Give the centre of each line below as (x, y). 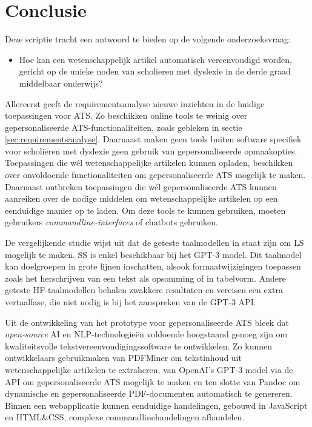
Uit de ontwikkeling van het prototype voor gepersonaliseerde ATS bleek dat (147, 322)
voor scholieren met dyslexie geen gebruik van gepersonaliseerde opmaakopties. (151, 151)
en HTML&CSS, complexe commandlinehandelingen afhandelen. (125, 417)
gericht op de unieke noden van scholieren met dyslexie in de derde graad (155, 71)
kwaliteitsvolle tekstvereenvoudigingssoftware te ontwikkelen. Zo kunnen (138, 346)
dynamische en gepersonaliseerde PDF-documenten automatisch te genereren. (149, 393)
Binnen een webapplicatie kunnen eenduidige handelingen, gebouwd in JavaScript (156, 405)
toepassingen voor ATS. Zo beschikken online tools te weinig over (126, 115)
